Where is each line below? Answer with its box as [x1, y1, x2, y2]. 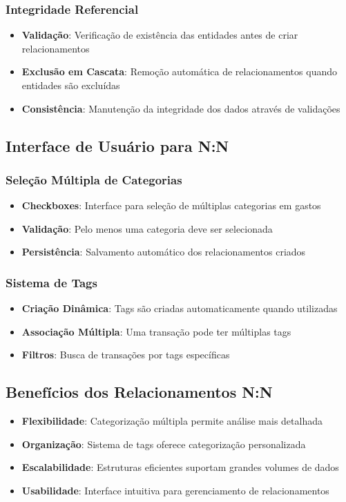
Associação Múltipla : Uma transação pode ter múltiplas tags [21, 324, 291, 338]
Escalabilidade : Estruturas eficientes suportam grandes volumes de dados [21, 460, 339, 474]
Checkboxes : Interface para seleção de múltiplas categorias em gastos [21, 198, 321, 213]
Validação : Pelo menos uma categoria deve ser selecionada [21, 221, 273, 235]
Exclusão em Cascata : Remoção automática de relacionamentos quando [21, 64, 337, 79]
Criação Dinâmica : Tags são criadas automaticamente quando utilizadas [21, 301, 338, 316]
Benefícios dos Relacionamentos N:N [6, 381, 273, 403]
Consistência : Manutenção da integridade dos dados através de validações [21, 101, 340, 115]
